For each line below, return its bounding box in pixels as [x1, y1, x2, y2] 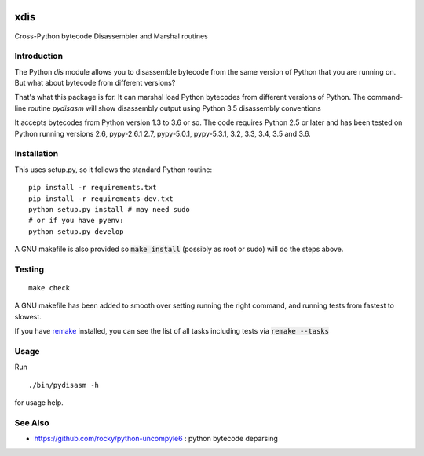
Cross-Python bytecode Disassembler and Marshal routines [14, 31, 208, 41]
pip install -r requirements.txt [28, 183, 157, 192]
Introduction [14, 51, 63, 62]
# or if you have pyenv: [28, 216, 124, 225]
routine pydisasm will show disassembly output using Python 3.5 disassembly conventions [27, 103, 321, 113]
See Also [14, 417, 49, 428]
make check [28, 283, 71, 293]
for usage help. [14, 398, 64, 407]
